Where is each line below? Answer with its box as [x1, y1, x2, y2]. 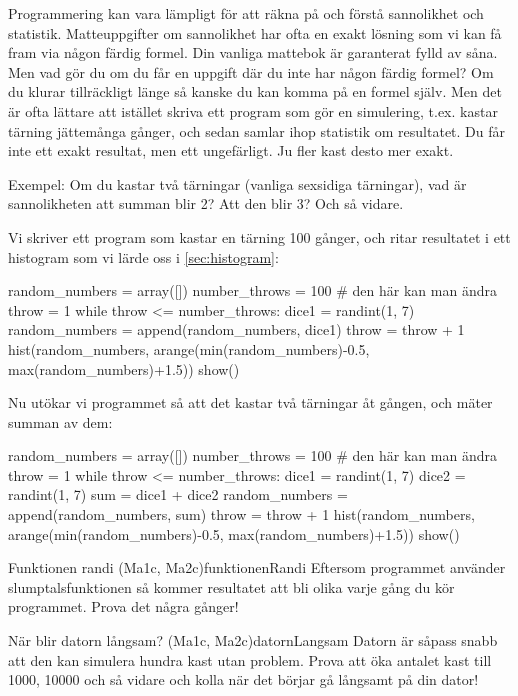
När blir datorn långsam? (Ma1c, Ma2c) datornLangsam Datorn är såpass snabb [8, 630, 498, 651]
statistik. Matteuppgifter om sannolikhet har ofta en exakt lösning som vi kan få [8, 22, 502, 43]
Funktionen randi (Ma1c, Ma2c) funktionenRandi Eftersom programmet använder [8, 557, 506, 578]
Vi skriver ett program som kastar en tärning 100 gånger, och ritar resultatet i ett [8, 226, 511, 247]
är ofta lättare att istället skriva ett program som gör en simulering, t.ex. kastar [8, 100, 498, 121]
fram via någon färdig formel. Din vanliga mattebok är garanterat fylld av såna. [8, 42, 498, 63]
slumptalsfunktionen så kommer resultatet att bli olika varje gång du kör [8, 576, 455, 597]
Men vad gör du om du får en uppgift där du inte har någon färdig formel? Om [8, 61, 494, 82]
